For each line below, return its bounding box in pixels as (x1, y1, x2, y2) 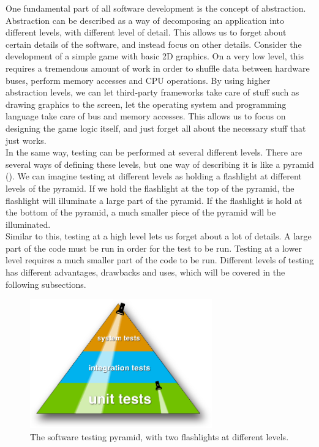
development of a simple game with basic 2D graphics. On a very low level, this (6, 50, 304, 62)
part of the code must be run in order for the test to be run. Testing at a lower (6, 241, 302, 254)
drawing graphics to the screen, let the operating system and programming (6, 97, 287, 110)
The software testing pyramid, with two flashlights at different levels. (30, 430, 289, 443)
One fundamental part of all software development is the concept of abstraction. (6, 2, 306, 14)
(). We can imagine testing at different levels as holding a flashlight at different (6, 170, 302, 182)
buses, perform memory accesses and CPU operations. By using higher (6, 73, 271, 86)
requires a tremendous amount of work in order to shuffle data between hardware (6, 61, 310, 74)
